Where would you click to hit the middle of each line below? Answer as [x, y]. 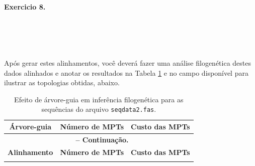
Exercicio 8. [25, 7]
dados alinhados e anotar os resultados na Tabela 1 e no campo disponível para [126, 72]
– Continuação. [102, 139]
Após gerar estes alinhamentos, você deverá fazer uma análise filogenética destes [128, 62]
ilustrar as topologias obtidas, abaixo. [62, 82]
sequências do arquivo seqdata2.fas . [99, 109]
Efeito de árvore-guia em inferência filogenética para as [99, 99]
